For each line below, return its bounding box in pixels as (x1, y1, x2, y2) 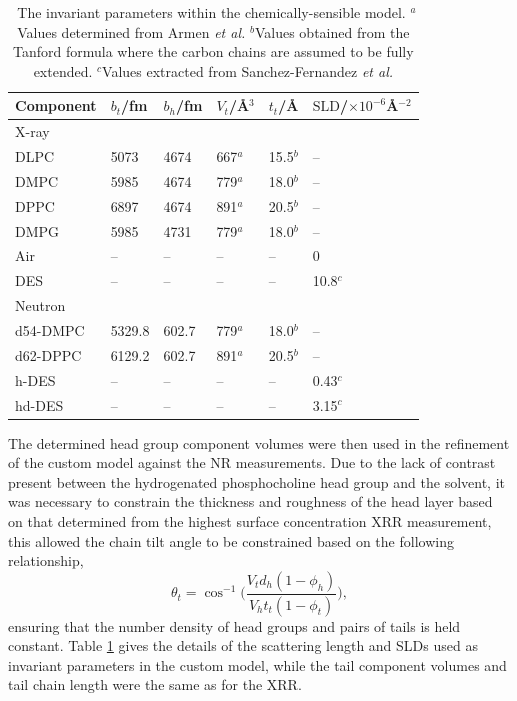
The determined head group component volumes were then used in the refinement (8, 432, 510, 453)
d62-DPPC (15, 344, 82, 365)
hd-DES (15, 394, 64, 415)
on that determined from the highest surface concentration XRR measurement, (8, 510, 492, 531)
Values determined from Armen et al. (17, 21, 246, 42)
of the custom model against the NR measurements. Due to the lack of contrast (8, 452, 496, 473)
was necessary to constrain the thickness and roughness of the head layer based (8, 491, 493, 512)
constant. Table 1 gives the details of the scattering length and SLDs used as (8, 635, 478, 656)
